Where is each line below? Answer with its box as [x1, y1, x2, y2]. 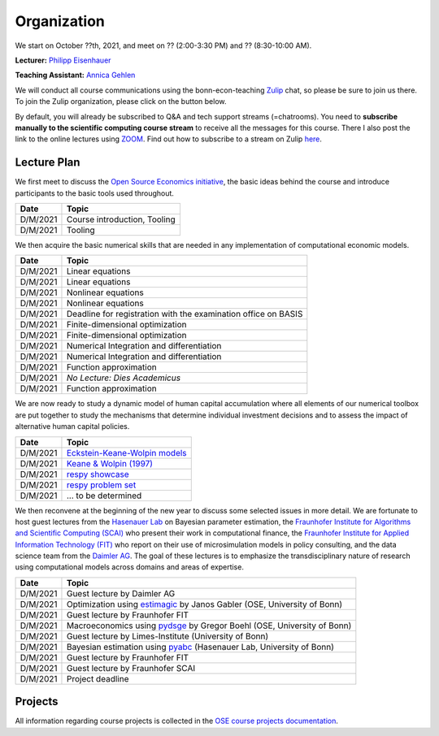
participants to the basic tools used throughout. [15, 188, 175, 198]
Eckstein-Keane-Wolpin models [66, 447, 187, 458]
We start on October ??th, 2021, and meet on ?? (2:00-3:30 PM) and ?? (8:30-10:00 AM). [15, 41, 312, 50]
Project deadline [66, 673, 129, 684]
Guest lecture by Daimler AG [66, 587, 176, 599]
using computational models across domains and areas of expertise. [15, 562, 244, 572]
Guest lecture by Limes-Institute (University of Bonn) [66, 630, 268, 642]
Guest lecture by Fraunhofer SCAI [66, 662, 195, 673]
